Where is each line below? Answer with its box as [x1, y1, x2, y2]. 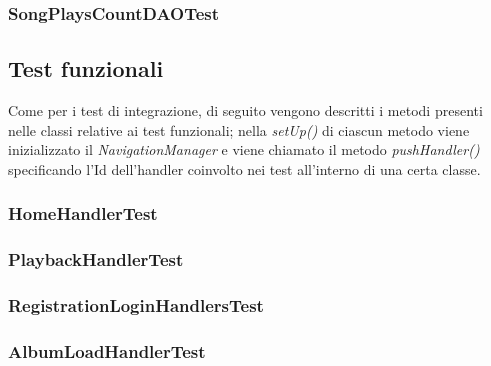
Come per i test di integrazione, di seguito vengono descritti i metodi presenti [8, 100, 483, 121]
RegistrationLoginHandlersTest [8, 293, 264, 318]
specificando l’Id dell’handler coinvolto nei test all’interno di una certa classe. [8, 158, 481, 179]
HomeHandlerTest [8, 201, 158, 226]
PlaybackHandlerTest [8, 247, 184, 272]
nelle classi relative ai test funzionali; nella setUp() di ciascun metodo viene [8, 119, 470, 140]
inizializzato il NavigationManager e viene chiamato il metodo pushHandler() [8, 139, 480, 160]
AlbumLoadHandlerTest [8, 338, 206, 363]
